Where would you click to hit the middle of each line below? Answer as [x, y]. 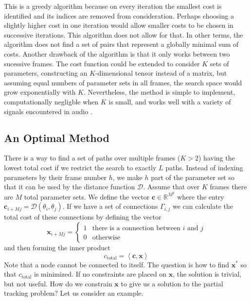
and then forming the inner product [57, 247]
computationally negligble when [51, 101]
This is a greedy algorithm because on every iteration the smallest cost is [113, 6]
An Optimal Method [57, 137]
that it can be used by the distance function [70, 187]
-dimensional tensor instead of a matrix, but [161, 73]
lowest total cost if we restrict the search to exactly [80, 167]
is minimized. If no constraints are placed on [100, 274]
